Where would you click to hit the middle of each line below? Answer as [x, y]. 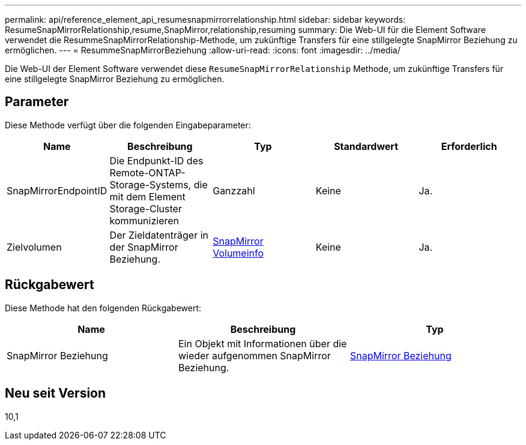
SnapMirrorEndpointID [57, 190]
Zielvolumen [34, 247]
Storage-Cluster [146, 208]
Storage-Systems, [150, 184]
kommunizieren [144, 220]
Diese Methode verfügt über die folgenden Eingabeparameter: [128, 125]
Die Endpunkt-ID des [156, 160]
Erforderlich [469, 146]
